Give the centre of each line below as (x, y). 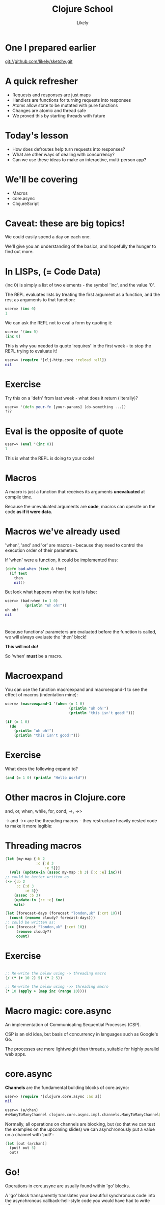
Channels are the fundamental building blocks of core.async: (67, 1088)
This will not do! (22, 647)
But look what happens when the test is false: (51, 592)
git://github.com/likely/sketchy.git (39, 61)
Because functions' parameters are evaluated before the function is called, (81, 632)
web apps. (16, 1054)
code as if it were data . (29, 512)
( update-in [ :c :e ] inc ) (39, 900)
